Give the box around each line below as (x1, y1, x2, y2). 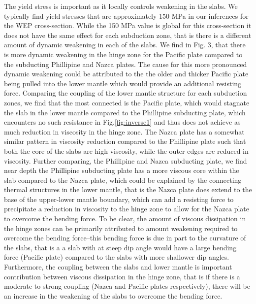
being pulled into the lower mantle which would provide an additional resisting (4, 78, 242, 88)
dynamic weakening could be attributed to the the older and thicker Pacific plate (4, 68, 249, 79)
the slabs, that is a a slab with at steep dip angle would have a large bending (4, 242, 237, 252)
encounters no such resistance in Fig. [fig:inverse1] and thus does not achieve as (4, 117, 241, 127)
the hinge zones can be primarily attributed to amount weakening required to (4, 223, 238, 233)
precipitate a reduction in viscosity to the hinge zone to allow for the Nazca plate (4, 203, 250, 214)
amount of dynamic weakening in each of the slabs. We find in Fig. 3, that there (4, 39, 246, 50)
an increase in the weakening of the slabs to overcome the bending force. (4, 290, 223, 301)
